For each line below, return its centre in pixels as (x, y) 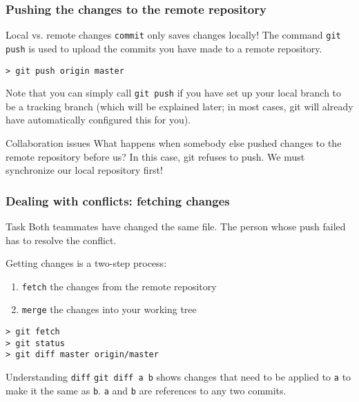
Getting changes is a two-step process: (86, 263)
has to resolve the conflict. (61, 240)
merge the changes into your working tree (109, 309)
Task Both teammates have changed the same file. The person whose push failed (176, 227)
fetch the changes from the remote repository (119, 286)
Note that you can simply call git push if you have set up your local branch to (174, 93)
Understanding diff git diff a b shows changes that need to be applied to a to (178, 377)
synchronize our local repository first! (84, 170)
